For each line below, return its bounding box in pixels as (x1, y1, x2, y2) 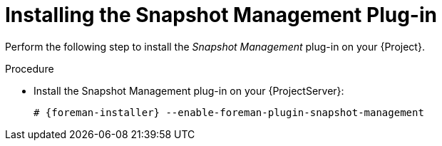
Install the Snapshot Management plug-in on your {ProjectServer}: (34, 84, 344, 97)
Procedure (5, 62, 54, 75)
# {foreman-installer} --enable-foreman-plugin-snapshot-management (34, 106, 424, 118)
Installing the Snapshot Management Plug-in (5, 3, 437, 27)
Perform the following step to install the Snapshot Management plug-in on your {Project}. (5, 40, 425, 53)
